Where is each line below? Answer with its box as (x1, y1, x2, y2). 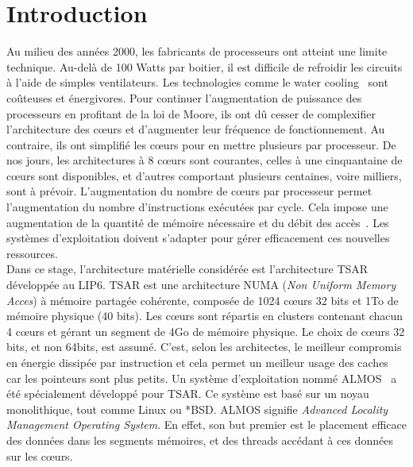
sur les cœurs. (6, 447, 73, 464)
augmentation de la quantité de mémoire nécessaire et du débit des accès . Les (6, 214, 389, 230)
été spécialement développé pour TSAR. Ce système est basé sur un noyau (6, 385, 369, 402)
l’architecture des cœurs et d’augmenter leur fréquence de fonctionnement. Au (6, 121, 385, 137)
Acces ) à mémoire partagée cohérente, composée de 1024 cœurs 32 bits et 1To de (6, 291, 399, 308)
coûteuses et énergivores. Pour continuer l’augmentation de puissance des (6, 89, 362, 106)
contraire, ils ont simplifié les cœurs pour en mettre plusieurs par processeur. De (6, 136, 396, 152)
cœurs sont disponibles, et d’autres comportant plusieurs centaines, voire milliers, (6, 167, 402, 183)
